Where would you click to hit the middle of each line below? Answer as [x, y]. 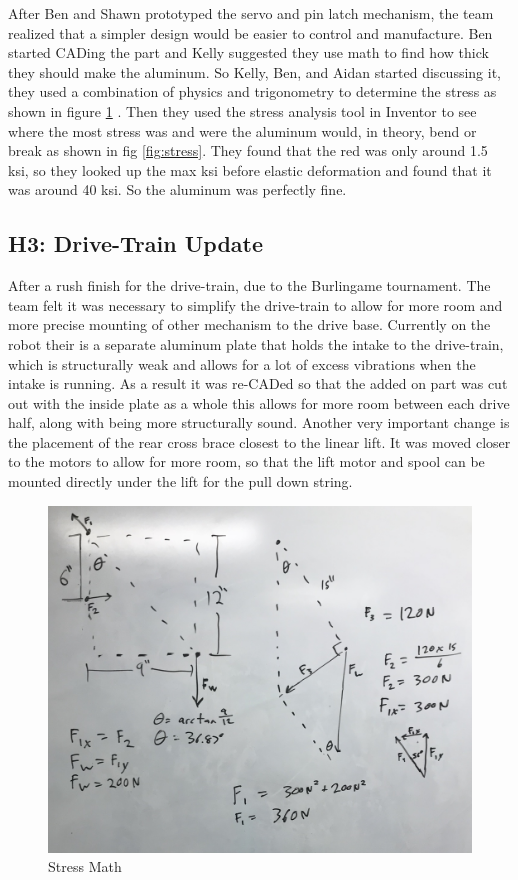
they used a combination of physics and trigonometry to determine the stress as [252, 91]
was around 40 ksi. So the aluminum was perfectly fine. [177, 189]
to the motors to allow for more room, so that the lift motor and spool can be [246, 461]
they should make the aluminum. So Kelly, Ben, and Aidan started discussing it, [254, 71]
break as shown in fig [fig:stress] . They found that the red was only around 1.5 [248, 150]
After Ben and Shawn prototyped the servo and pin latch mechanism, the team [251, 13]
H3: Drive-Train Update [136, 243]
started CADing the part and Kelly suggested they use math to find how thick [248, 52]
